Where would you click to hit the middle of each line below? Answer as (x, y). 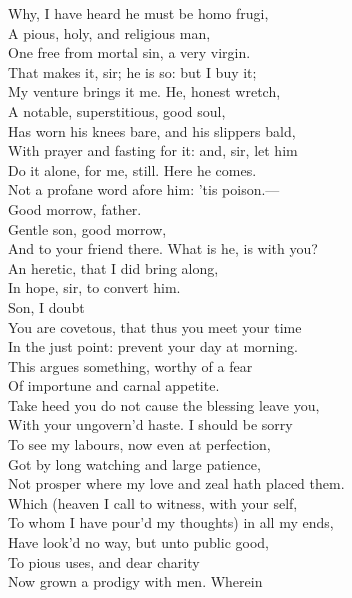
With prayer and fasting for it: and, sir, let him (153, 150)
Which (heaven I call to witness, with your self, (153, 502)
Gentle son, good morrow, (87, 228)
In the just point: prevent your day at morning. (153, 346)
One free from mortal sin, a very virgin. (129, 52)
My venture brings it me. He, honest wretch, (144, 91)
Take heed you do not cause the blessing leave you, (164, 404)
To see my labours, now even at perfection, (139, 444)
